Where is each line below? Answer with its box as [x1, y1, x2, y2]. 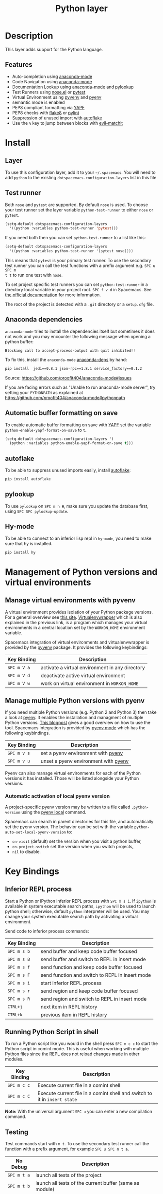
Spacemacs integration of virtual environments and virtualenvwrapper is [5, 639, 149, 645]
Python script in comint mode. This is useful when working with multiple [5, 1046, 149, 1052]
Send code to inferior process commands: [5, 928, 89, 934]
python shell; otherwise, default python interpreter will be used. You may [5, 908, 149, 914]
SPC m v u [7, 758, 30, 764]
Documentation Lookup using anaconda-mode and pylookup [12, 84, 134, 90]
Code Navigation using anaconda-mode [12, 78, 92, 84]
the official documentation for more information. [5, 292, 101, 298]
